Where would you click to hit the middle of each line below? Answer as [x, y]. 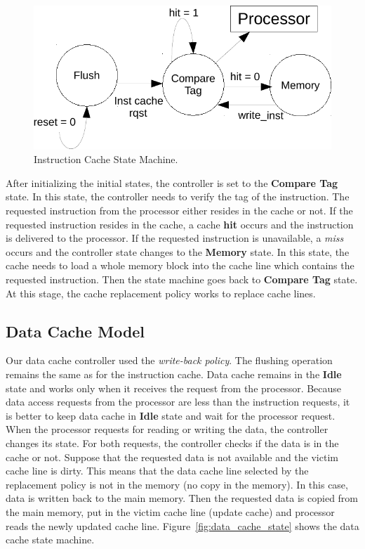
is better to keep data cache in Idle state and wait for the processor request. [171, 415]
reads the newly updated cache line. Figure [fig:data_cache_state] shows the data [182, 525]
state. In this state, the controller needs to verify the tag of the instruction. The [178, 196]
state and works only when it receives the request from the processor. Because [174, 388]
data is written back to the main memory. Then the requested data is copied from [182, 498]
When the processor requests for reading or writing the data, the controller [167, 429]
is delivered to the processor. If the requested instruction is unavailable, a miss [175, 238]
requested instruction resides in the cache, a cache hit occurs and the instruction [180, 224]
